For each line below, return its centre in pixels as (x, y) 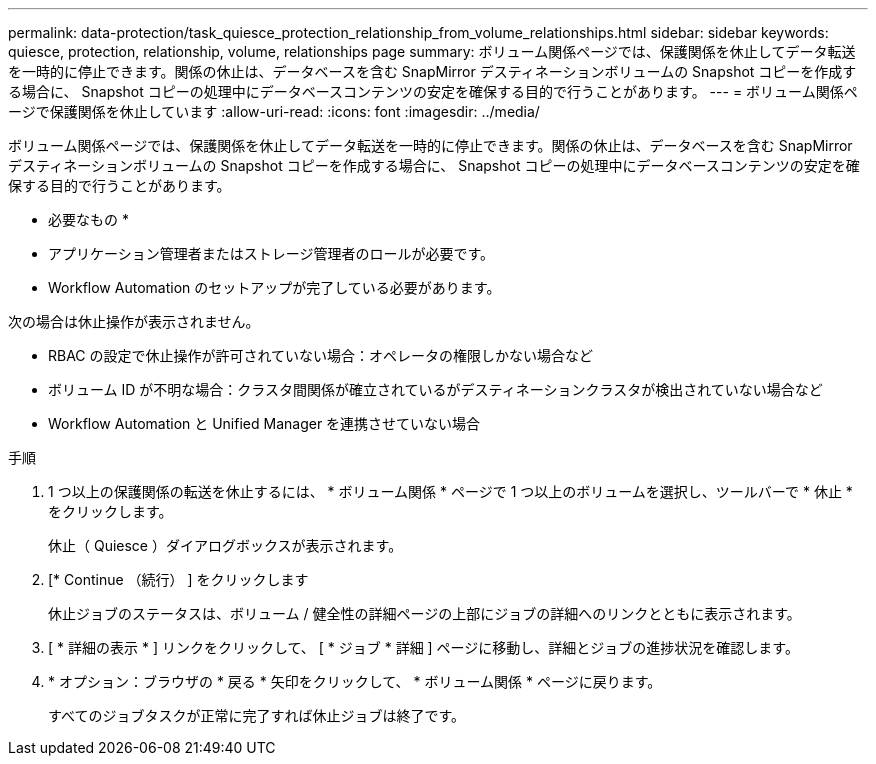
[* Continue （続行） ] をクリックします (178, 579)
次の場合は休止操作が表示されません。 (134, 321)
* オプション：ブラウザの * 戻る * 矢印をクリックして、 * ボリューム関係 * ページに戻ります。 (355, 681)
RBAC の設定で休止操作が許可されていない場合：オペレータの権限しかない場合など (321, 355)
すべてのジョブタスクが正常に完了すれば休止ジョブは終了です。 (257, 715)
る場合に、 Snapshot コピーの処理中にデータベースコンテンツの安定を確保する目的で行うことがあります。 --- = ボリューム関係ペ (433, 91)
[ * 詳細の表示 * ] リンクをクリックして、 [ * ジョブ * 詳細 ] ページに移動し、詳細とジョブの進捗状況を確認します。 (423, 647)
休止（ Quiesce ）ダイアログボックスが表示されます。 (225, 545)
